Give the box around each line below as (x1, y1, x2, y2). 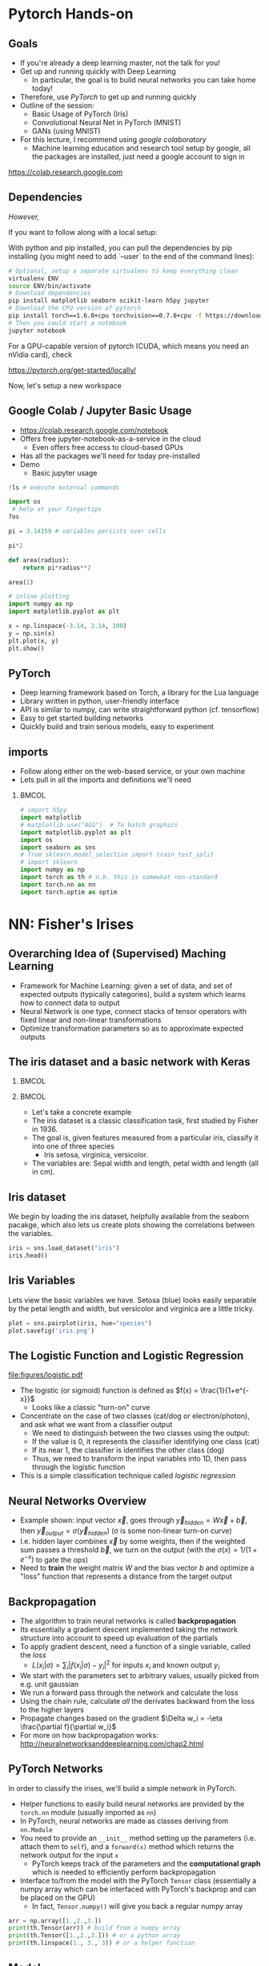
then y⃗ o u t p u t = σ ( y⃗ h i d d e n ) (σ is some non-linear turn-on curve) (19, 1526, 232, 1537)
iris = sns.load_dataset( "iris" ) (8, 1244, 120, 1252)
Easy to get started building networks (19, 713, 144, 723)
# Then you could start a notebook (8, 318, 127, 327)
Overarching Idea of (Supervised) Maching (8, 947, 227, 961)
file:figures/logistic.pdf (8, 1370, 83, 1380)
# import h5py (19, 806, 67, 814)
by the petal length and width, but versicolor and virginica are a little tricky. (8, 1303, 255, 1313)
